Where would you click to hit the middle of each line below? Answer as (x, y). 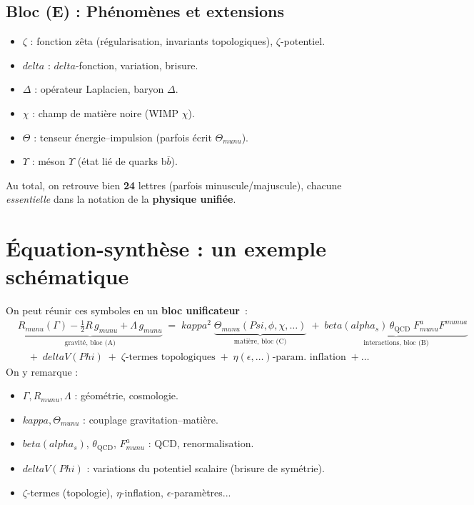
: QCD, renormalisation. (201, 443)
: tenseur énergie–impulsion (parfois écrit (123, 137)
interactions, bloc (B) (396, 342)
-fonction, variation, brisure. (137, 65)
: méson (49, 161)
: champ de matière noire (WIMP (106, 112)
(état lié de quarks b (122, 161)
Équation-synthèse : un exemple (166, 248)
